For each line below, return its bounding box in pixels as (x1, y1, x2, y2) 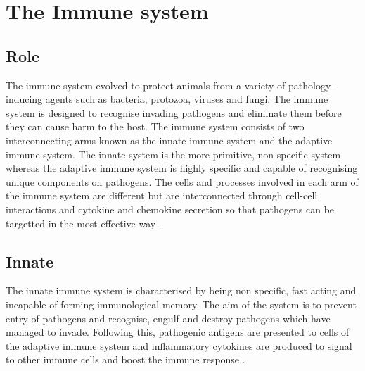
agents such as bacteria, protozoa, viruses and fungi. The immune (45, 92, 328, 106)
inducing (6, 92, 43, 106)
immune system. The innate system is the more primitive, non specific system (6, 146, 341, 161)
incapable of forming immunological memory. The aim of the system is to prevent (6, 296, 357, 311)
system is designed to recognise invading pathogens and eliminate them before (6, 105, 342, 120)
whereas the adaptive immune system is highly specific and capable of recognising (6, 161, 358, 175)
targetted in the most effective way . (6, 215, 162, 230)
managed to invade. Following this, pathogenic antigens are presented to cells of (6, 325, 350, 339)
